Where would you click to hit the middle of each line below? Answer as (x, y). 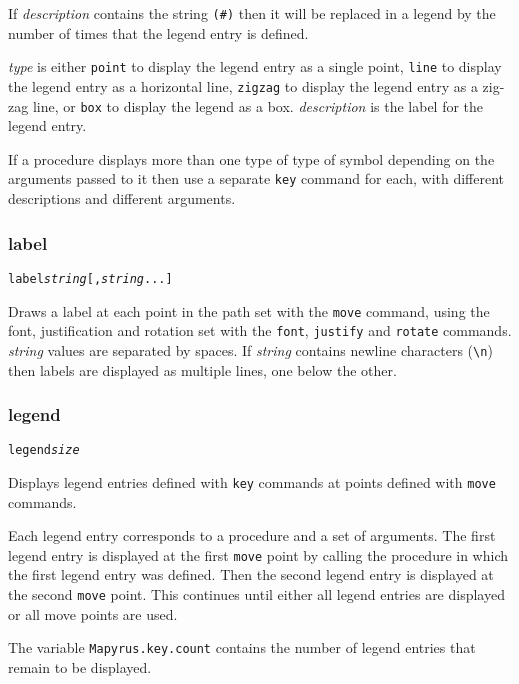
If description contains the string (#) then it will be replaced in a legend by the (252, 13)
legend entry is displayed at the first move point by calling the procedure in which (258, 554)
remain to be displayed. (80, 666)
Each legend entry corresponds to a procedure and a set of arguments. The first (252, 535)
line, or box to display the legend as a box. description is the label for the (258, 105)
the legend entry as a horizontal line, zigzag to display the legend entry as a (243, 85)
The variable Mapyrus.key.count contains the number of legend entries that (242, 647)
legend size (44, 450)
